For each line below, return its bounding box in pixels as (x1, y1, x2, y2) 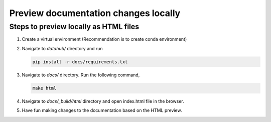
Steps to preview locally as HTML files (9, 22, 140, 31)
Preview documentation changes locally (9, 8, 181, 19)
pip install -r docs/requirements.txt (32, 59, 128, 65)
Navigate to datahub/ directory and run (22, 45, 103, 51)
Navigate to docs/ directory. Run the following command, (22, 72, 140, 78)
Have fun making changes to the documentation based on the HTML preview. (22, 107, 182, 113)
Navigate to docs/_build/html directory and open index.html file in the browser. (22, 98, 184, 104)
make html (32, 85, 57, 91)
